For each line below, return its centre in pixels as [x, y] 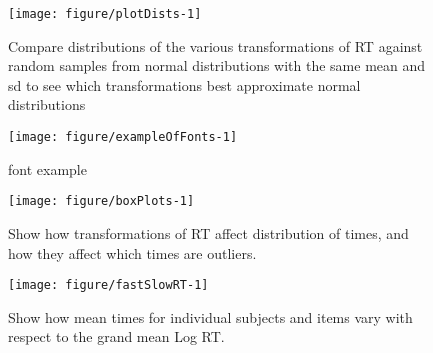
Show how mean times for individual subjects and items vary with [210, 316]
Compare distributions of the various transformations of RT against [215, 45]
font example [47, 168]
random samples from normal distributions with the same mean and [217, 65]
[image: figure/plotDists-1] [105, 14]
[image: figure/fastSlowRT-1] [108, 285]
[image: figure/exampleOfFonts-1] [123, 137]
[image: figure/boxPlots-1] [101, 201]
